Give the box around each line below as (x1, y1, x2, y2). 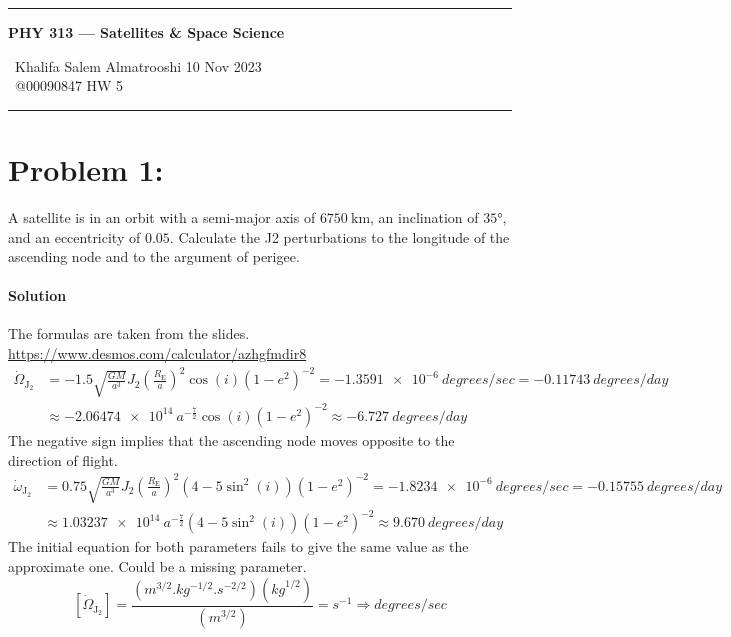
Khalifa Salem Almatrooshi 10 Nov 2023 (14, 55, 262, 76)
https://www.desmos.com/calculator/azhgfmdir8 (8, 343, 307, 364)
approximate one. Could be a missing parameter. (8, 556, 307, 577)
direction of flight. (8, 449, 118, 470)
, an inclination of (370, 206, 479, 227)
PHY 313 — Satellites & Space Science (8, 22, 285, 42)
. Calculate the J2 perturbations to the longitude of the (169, 226, 510, 247)
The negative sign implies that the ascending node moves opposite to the (8, 429, 455, 450)
